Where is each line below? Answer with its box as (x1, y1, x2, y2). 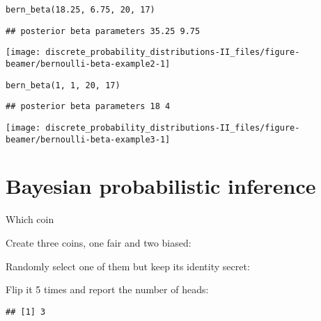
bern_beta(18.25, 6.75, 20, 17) (6, 5, 155, 15)
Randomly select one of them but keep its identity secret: (6, 258, 250, 273)
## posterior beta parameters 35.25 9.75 (6, 26, 201, 36)
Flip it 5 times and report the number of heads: (6, 282, 209, 297)
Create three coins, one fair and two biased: (6, 235, 191, 249)
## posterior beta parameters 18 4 (6, 101, 171, 112)
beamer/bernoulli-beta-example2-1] (6, 58, 171, 69)
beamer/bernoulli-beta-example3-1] (6, 134, 171, 145)
